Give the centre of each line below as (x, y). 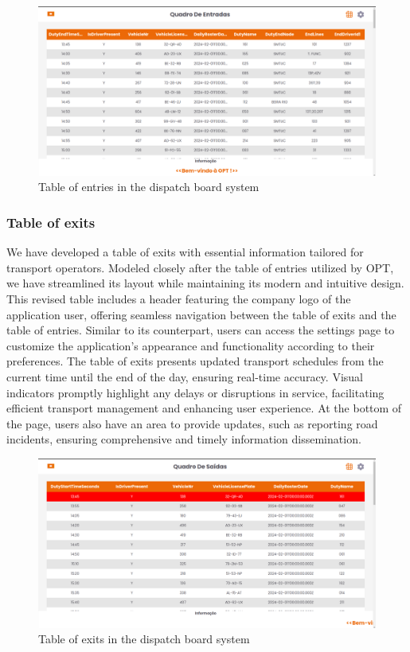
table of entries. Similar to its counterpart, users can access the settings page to (201, 330)
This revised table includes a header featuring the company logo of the (179, 299)
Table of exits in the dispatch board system (144, 639)
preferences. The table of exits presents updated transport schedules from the (195, 361)
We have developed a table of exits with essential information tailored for (185, 252)
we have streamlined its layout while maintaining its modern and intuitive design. (205, 283)
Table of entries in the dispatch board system (149, 187)
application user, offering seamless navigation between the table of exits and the (201, 314)
